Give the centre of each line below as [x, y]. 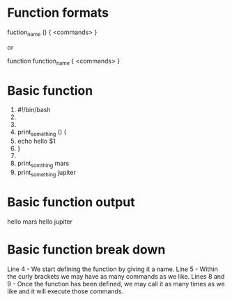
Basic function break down [86, 249]
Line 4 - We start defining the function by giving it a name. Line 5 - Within [113, 269]
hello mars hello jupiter [40, 222]
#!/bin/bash [34, 110]
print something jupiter [47, 173]
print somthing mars [43, 164]
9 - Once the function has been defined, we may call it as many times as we [116, 284]
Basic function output [71, 202]
